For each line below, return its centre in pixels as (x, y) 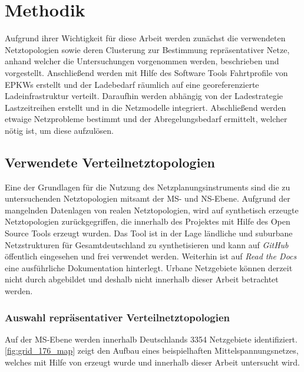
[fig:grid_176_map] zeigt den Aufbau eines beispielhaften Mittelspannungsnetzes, (152, 350)
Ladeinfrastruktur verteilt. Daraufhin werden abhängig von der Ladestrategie (144, 96)
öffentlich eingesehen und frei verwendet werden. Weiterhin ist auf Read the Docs (151, 256)
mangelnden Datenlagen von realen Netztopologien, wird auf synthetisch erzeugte (152, 210)
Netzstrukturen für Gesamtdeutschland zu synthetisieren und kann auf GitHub (147, 244)
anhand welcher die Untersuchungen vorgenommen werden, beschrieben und (142, 61)
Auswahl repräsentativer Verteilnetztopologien (118, 317)
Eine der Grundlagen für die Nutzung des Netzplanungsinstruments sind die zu (148, 187)
